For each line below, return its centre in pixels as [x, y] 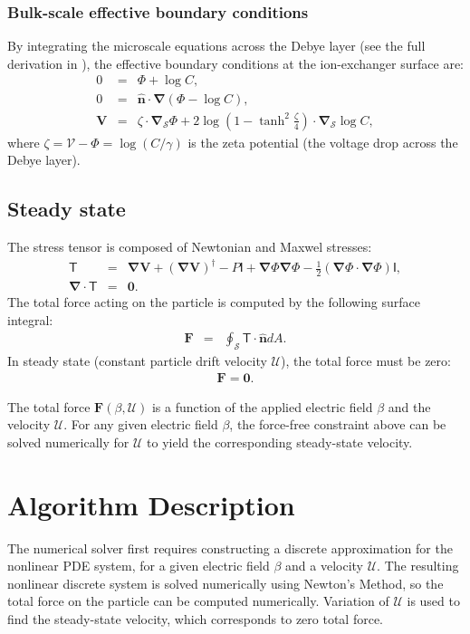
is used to [433, 601]
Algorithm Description [151, 504]
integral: [30, 319]
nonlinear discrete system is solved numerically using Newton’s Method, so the [225, 583]
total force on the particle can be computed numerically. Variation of [198, 601]
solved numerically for [68, 442]
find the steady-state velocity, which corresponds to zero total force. [196, 619]
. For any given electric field [141, 424]
